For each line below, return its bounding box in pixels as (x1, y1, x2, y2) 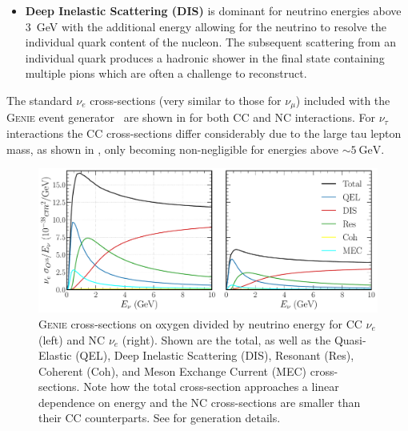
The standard (6, 91, 73, 108)
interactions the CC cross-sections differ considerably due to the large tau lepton (6, 125, 402, 142)
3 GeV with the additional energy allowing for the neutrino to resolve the (25, 18, 386, 34)
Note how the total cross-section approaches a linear (83, 378, 339, 395)
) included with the (295, 91, 390, 108)
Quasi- (334, 331, 366, 348)
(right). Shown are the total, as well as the (122, 331, 331, 348)
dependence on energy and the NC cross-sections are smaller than (38, 393, 361, 410)
